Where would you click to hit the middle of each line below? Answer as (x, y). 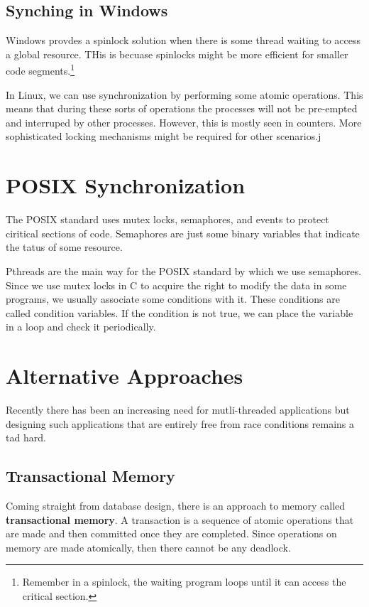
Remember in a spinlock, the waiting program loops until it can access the (184, 582)
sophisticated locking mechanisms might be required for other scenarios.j (164, 136)
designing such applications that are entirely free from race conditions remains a (180, 423)
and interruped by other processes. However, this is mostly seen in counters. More (184, 122)
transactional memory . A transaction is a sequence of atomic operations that (180, 519)
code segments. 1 (40, 70)
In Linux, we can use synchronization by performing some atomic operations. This (184, 94)
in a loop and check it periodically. (81, 327)
